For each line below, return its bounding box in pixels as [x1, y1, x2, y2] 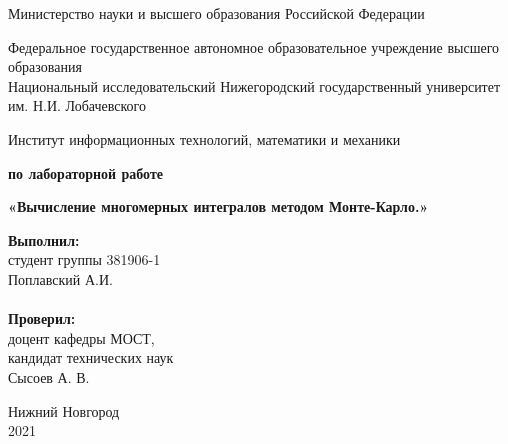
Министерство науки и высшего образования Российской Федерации [8, 3, 425, 23]
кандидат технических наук [8, 347, 174, 368]
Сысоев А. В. [8, 366, 90, 387]
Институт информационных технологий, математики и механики [8, 128, 401, 149]
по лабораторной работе [8, 162, 164, 183]
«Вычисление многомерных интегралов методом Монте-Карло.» [8, 196, 429, 217]
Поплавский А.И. [8, 268, 113, 289]
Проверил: [8, 308, 76, 329]
